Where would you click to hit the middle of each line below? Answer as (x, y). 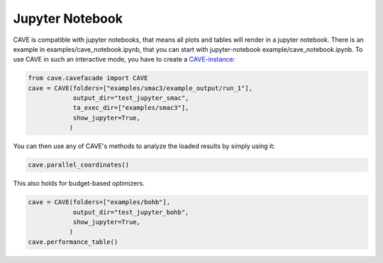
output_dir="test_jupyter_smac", (131, 98)
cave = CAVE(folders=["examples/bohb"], (99, 202)
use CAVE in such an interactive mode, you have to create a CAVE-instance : (124, 60)
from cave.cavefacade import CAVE (88, 78)
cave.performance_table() (73, 242)
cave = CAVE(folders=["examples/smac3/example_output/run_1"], (140, 88)
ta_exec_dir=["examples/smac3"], (131, 108)
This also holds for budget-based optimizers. (79, 184)
